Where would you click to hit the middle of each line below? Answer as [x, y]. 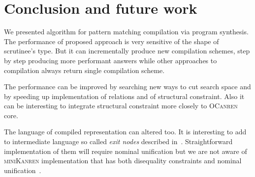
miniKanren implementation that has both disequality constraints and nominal [123, 161]
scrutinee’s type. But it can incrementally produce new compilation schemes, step [127, 51]
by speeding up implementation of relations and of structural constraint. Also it [124, 96]
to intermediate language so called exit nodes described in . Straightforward [118, 141]
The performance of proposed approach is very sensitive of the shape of [112, 41]
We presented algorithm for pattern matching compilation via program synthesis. [126, 32]
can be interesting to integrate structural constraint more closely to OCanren [121, 106]
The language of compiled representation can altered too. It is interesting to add [125, 132]
